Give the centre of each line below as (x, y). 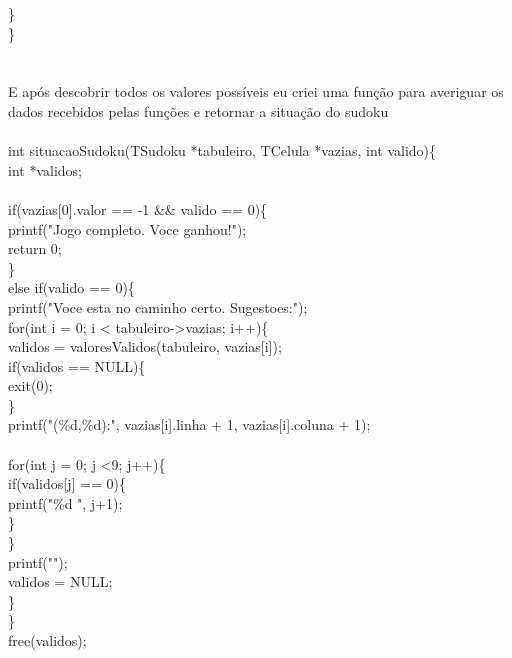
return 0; (35, 248)
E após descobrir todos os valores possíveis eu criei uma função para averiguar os (256, 91)
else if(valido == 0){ (71, 287)
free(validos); (47, 640)
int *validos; (45, 169)
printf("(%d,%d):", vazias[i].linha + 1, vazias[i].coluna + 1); (189, 424)
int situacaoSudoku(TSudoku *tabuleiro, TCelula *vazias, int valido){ (222, 150)
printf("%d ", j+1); (65, 502)
